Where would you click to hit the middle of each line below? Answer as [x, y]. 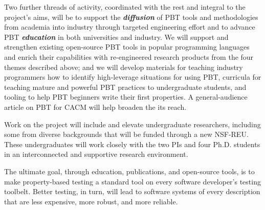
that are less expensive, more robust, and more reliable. [91, 201]
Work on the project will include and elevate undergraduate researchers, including [132, 124]
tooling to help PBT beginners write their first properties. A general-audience [126, 97]
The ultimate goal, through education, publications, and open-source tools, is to [129, 171]
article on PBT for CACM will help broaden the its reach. [95, 107]
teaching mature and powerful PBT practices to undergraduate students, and [125, 87]
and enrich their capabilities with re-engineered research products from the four [129, 56]
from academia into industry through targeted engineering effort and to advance [130, 27]
